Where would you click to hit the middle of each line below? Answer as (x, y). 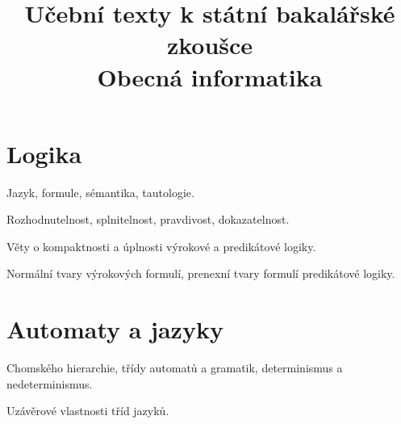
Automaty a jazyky (115, 329)
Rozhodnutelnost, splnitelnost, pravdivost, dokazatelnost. (148, 219)
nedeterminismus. (50, 383)
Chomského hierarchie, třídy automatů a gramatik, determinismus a (175, 368)
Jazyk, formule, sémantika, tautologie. (100, 192)
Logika (44, 153)
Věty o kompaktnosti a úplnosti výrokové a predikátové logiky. (161, 246)
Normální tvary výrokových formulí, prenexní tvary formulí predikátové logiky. (201, 273)
